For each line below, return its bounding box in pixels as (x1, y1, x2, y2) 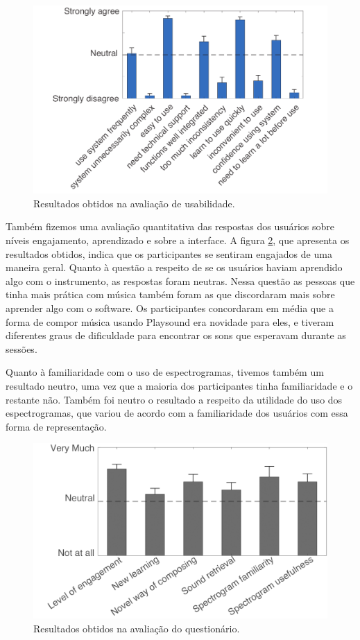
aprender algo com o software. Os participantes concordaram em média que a (6, 300, 334, 315)
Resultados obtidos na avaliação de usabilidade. (33, 196, 235, 210)
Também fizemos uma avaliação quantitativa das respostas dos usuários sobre (6, 219, 335, 234)
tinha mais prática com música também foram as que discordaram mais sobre (6, 287, 335, 302)
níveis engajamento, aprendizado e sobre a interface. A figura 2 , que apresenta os (6, 232, 350, 247)
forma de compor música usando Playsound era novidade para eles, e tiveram (6, 314, 334, 329)
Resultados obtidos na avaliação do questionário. (33, 621, 240, 635)
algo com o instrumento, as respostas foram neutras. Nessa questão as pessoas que (6, 273, 355, 288)
